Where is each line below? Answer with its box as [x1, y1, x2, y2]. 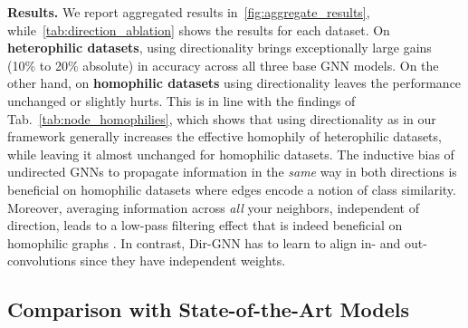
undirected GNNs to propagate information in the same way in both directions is [7, 162, 457, 181]
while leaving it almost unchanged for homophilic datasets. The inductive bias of [7, 144, 454, 163]
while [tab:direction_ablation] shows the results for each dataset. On [7, 20, 390, 39]
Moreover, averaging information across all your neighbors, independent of [7, 198, 420, 217]
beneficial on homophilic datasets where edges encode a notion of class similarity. [7, 179, 456, 198]
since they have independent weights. [80, 251, 286, 270]
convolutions [7, 251, 76, 270]
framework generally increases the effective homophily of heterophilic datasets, [7, 127, 442, 146]
